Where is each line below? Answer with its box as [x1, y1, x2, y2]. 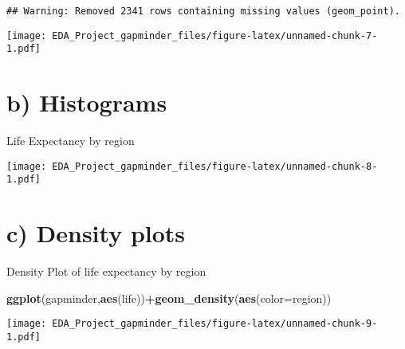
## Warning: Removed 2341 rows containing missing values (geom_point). [6, 6, 400, 17]
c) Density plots [6, 217, 186, 249]
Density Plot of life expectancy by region [6, 263, 206, 280]
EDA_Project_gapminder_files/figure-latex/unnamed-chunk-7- [52, 29, 378, 41]
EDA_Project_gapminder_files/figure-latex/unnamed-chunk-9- [52, 318, 378, 330]
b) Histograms [6, 86, 167, 119]
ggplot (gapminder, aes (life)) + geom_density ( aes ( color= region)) [6, 289, 332, 306]
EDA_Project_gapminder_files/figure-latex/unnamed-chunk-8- [52, 160, 378, 172]
